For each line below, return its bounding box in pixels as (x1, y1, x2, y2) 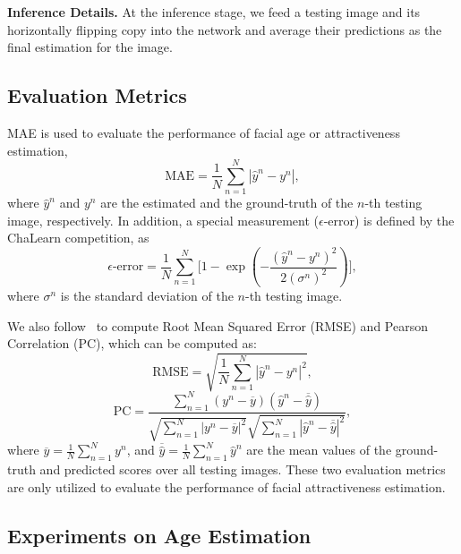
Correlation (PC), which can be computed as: (7, 334, 257, 353)
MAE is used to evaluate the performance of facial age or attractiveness (7, 123, 400, 141)
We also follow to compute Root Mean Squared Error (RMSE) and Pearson (7, 316, 428, 335)
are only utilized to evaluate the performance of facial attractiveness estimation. (7, 477, 446, 496)
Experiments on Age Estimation (7, 521, 312, 549)
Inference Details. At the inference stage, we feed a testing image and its (7, 3, 421, 21)
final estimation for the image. (7, 38, 173, 56)
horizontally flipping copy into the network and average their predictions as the (7, 20, 442, 38)
